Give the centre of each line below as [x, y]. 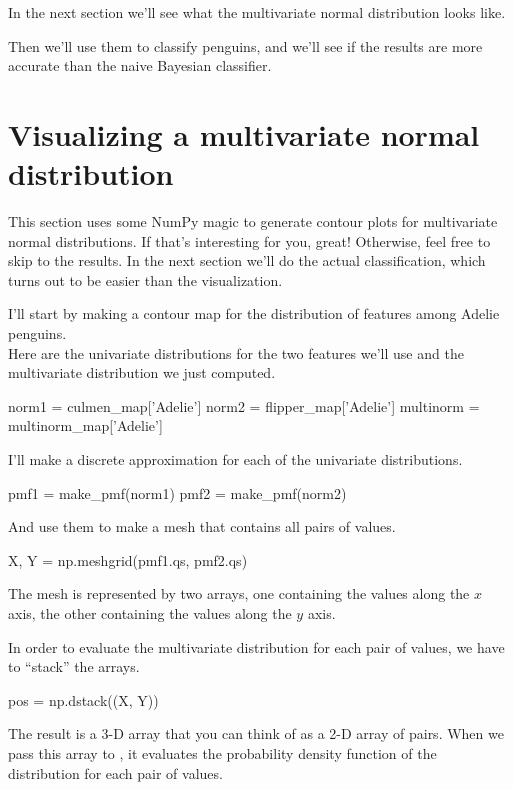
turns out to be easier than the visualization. [145, 279]
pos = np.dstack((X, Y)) [83, 699]
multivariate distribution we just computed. [142, 372]
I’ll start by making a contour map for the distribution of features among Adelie [254, 313]
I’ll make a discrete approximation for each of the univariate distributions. [235, 459]
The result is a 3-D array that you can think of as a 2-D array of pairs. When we [256, 733]
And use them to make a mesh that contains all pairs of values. [202, 526]
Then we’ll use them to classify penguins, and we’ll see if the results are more [245, 45]
